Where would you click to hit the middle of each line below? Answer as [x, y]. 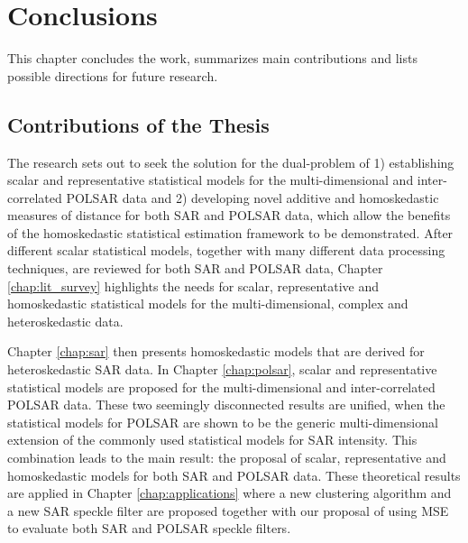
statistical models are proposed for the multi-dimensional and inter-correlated [221, 387]
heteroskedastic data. [65, 321]
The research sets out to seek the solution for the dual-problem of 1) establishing [231, 162]
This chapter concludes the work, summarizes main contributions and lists [212, 58]
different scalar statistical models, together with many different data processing [226, 250]
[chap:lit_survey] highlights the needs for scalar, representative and [193, 285]
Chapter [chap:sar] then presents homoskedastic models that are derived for [216, 351]
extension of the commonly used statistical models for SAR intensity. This [212, 440]
